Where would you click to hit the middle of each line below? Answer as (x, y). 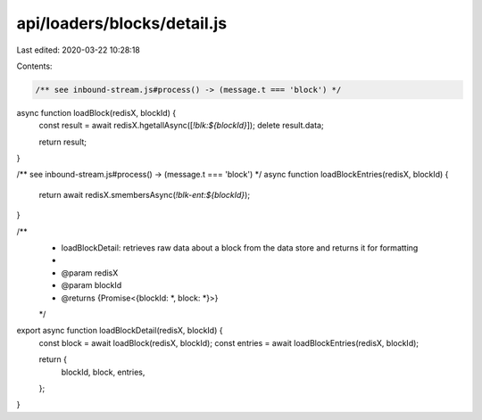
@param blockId (91, 285)
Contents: (34, 66)
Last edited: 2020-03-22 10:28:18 (78, 50)
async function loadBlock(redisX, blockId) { (96, 112)
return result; (63, 142)
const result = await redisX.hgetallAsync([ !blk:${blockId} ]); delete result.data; (182, 126)
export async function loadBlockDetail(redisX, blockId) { (120, 331)
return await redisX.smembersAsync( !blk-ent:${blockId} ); (144, 194)
